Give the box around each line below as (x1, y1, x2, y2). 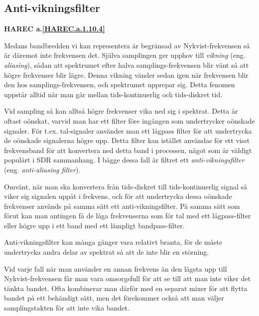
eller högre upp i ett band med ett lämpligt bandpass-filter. (4, 220, 185, 230)
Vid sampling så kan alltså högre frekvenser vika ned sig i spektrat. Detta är (4, 106, 238, 116)
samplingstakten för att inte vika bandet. (4, 303, 129, 313)
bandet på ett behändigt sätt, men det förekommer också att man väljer (4, 293, 224, 303)
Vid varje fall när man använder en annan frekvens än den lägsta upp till (4, 263, 227, 274)
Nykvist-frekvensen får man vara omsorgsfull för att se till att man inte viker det (4, 273, 251, 284)
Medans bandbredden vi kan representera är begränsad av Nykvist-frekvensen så (4, 40, 250, 50)
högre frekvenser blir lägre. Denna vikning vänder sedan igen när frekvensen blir (4, 69, 249, 80)
